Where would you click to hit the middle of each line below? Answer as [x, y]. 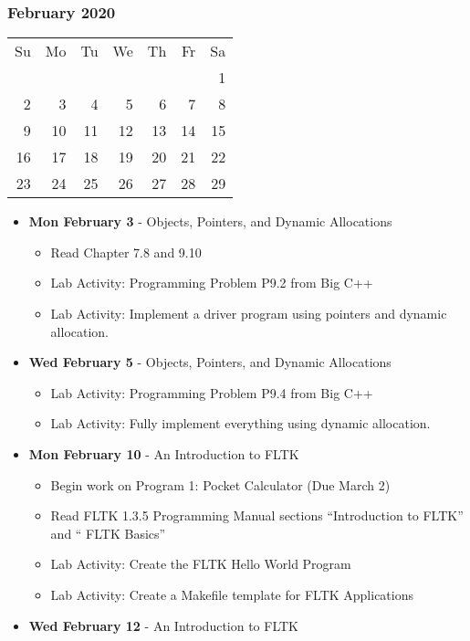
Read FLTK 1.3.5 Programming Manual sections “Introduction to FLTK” [257, 515]
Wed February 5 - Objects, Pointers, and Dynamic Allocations [210, 362]
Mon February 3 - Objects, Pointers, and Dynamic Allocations [210, 221]
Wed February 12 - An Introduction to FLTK [164, 625]
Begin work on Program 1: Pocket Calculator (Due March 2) [220, 484]
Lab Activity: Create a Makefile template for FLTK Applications [232, 594]
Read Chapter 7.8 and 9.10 [126, 252]
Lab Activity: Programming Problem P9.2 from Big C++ [212, 283]
